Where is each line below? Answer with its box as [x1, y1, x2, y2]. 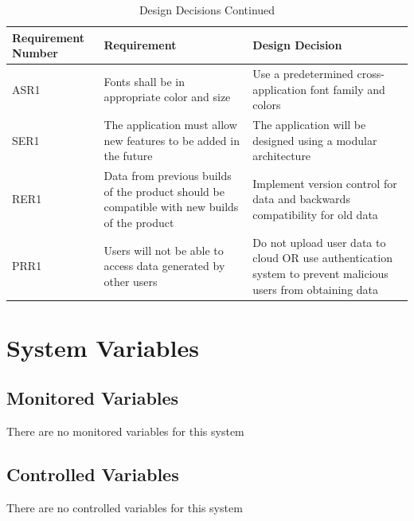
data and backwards [252, 190, 350, 207]
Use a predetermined [252, 65, 353, 82]
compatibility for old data [252, 206, 378, 223]
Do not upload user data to [252, 233, 386, 250]
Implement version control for [252, 174, 397, 191]
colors [252, 96, 281, 113]
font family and [310, 80, 385, 97]
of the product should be [103, 182, 225, 199]
